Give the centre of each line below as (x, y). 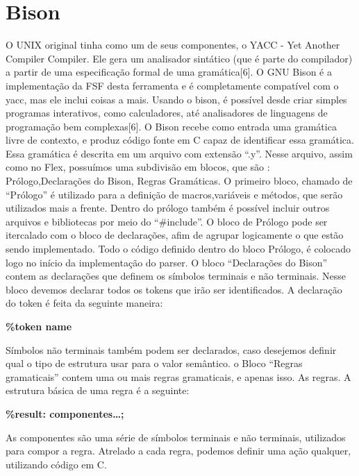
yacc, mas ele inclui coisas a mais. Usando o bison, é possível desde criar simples (176, 99)
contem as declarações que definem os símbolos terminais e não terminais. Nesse (176, 276)
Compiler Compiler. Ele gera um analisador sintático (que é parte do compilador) (179, 58)
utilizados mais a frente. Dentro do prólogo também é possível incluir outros (168, 208)
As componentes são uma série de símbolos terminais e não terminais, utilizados (176, 437)
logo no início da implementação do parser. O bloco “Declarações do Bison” (167, 262)
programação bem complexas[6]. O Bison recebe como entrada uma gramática (171, 126)
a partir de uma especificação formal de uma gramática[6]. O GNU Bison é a (169, 72)
